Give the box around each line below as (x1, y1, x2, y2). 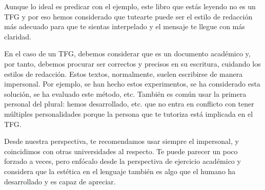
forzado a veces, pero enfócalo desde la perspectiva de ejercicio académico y (4, 156, 241, 166)
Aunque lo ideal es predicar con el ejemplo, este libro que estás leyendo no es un (4, 1, 256, 11)
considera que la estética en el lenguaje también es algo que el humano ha (4, 165, 236, 176)
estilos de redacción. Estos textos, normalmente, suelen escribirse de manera (4, 68, 243, 79)
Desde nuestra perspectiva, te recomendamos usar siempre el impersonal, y (4, 136, 239, 146)
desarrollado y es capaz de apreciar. (4, 176, 116, 186)
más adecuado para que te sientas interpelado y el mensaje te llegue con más (4, 21, 245, 32)
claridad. (4, 31, 31, 41)
